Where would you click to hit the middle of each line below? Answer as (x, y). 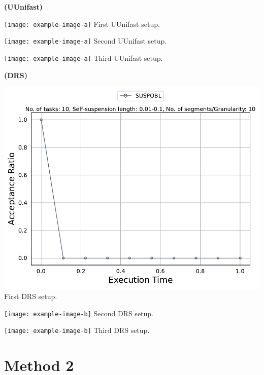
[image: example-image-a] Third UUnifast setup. (84, 58)
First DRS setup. (31, 296)
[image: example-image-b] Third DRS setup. (77, 330)
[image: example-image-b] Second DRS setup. (79, 313)
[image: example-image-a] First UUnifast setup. (82, 24)
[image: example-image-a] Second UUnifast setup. (86, 41)
